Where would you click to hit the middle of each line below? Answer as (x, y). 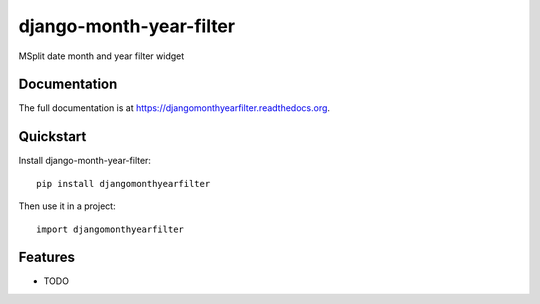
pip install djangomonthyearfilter (123, 183)
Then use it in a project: (67, 206)
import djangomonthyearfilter (110, 229)
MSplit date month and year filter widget (101, 56)
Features (46, 257)
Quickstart (52, 136)
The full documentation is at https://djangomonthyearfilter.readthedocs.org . (174, 108)
